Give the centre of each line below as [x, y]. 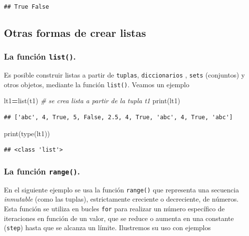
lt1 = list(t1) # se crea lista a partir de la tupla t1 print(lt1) [92, 101]
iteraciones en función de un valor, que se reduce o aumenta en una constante [119, 218]
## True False [27, 7]
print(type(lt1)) [27, 133]
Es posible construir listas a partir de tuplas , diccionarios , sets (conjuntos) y [124, 75]
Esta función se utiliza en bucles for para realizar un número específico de [114, 208]
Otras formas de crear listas [75, 32]
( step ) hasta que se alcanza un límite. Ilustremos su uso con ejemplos [108, 228]
